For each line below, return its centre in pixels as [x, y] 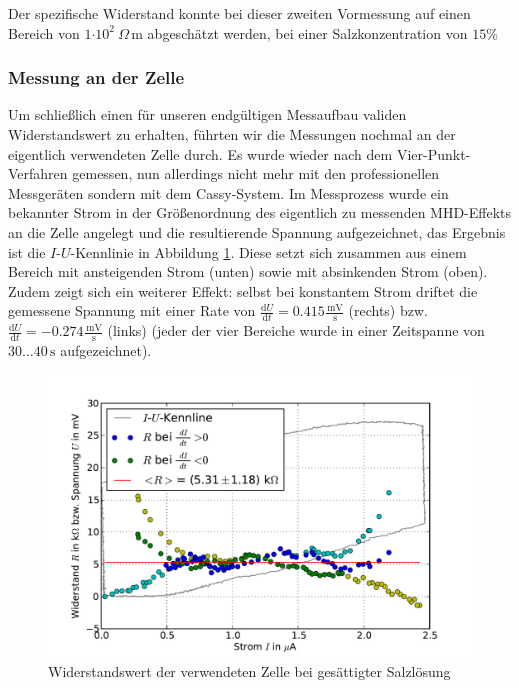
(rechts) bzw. [388, 310]
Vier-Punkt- [433, 153]
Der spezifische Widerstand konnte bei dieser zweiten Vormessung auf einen [239, 13]
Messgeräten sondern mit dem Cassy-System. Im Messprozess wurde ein [228, 192]
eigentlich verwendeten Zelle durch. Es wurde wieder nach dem [200, 153]
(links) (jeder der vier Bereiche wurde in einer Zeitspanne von [296, 330]
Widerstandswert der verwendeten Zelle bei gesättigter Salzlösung [249, 670]
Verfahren [38, 173]
